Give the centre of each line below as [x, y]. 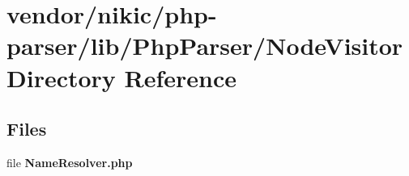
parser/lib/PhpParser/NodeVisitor [205, 46]
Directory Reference [122, 77]
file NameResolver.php [70, 162]
